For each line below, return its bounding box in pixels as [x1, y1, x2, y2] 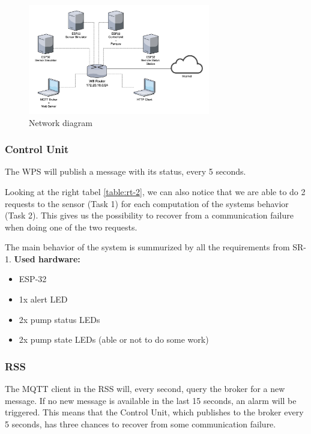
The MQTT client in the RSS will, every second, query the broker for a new [5, 382, 285, 395]
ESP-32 [19, 273, 47, 285]
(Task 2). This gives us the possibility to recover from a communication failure [5, 209, 294, 222]
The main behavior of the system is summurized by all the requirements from [5, 241, 290, 253]
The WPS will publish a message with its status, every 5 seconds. [5, 165, 246, 178]
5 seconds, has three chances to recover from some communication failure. [5, 417, 276, 430]
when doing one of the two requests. [5, 220, 137, 233]
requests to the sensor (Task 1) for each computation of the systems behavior [5, 197, 289, 209]
